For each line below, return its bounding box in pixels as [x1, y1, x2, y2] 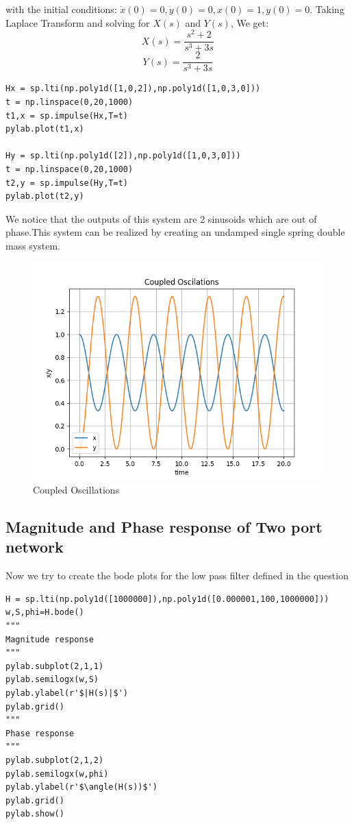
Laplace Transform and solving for [5, 15, 150, 29]
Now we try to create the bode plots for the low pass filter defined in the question [5, 568, 349, 583]
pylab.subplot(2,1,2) [5, 755, 104, 766]
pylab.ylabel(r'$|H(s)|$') [5, 688, 128, 699]
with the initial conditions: [5, 2, 117, 16]
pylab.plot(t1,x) [5, 124, 84, 134]
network [5, 536, 64, 557]
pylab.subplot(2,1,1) [5, 661, 104, 671]
